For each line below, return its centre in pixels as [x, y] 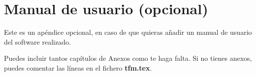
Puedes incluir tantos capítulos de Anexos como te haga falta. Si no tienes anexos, [128, 58]
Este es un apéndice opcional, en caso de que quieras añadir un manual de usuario [128, 32]
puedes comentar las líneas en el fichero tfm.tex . [78, 67]
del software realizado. [37, 41]
